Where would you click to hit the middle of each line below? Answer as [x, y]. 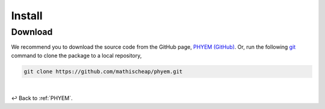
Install [27, 16]
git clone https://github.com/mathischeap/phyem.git [103, 71]
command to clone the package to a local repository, [76, 55]
